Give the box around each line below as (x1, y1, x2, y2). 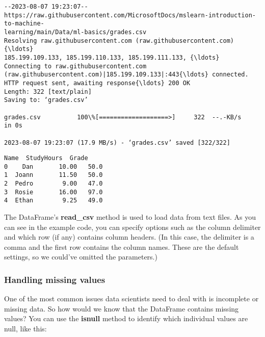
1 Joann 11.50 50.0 (4, 171, 103, 179)
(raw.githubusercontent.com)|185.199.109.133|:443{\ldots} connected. (4, 71, 249, 79)
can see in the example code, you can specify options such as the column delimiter (4, 221, 261, 232)
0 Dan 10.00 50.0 (4, 163, 103, 170)
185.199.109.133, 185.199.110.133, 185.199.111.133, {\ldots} (4, 54, 220, 61)
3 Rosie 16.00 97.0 (4, 188, 103, 196)
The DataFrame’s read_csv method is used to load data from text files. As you (4, 212, 256, 222)
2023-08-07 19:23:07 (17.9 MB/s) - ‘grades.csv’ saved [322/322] (4, 139, 230, 146)
